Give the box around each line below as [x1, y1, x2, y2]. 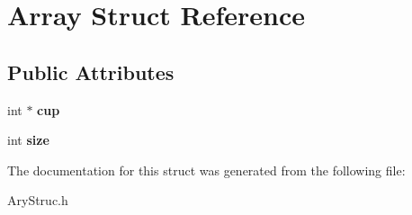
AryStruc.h [7, 191, 68, 210]
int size [7, 130, 49, 149]
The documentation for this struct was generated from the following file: [7, 160, 406, 179]
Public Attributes [7, 58, 175, 85]
